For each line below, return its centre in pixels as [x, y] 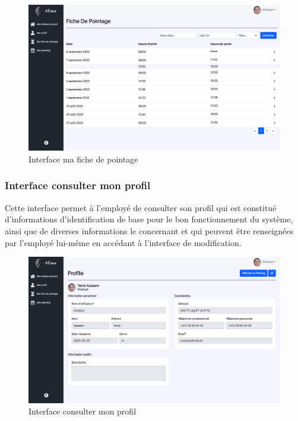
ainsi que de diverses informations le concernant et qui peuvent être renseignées [149, 230]
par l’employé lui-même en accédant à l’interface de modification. [123, 242]
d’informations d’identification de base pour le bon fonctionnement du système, [149, 219]
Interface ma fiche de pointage [83, 159]
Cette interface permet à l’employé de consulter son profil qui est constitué [141, 207]
